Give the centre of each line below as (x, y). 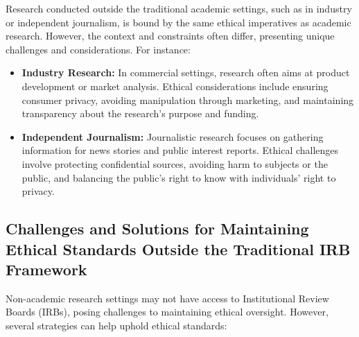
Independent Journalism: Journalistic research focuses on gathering (173, 136)
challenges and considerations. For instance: (98, 49)
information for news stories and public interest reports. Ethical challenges (180, 150)
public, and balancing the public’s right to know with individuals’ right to (179, 177)
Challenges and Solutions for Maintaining (157, 228)
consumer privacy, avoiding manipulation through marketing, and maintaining (188, 100)
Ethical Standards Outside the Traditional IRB (178, 249)
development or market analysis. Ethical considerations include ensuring (175, 86)
